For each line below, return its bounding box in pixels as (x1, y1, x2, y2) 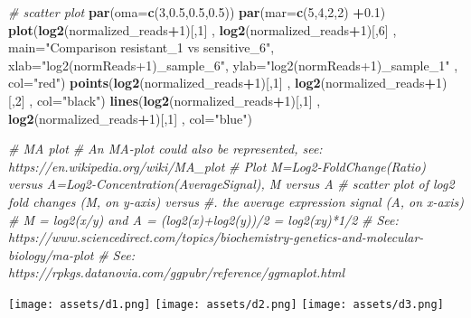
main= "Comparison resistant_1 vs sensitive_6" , (8, 38, 275, 57)
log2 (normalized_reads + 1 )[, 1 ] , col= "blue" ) (8, 108, 252, 127)
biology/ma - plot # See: (8, 245, 135, 264)
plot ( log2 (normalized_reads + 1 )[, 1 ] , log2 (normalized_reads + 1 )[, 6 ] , (8, 20, 397, 39)
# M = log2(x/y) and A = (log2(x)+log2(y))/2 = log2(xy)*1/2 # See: (8, 210, 399, 229)
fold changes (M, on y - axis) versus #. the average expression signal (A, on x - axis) (8, 192, 465, 210)
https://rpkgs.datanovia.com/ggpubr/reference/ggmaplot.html (8, 263, 345, 282)
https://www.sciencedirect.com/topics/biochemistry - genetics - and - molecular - (8, 228, 424, 247)
